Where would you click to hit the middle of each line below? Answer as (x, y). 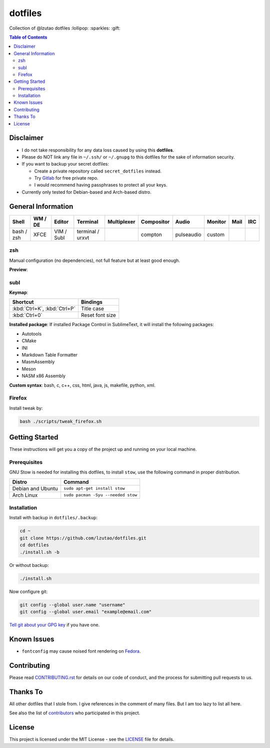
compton (151, 234)
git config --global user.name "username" (72, 605)
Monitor (216, 222)
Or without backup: (29, 565)
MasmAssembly (38, 362)
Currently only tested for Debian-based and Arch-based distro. (87, 192)
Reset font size (98, 315)
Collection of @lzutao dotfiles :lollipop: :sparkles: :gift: (65, 28)
